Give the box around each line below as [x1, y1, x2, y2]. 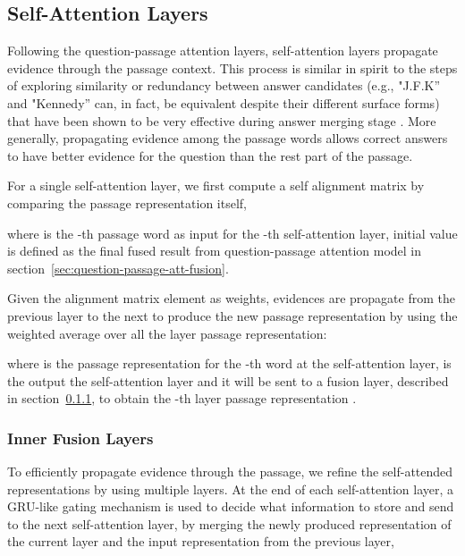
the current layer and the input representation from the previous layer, [7, 532, 394, 551]
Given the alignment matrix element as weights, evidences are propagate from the [7, 289, 455, 307]
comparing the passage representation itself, [7, 193, 247, 212]
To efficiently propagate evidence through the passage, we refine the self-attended [7, 462, 453, 481]
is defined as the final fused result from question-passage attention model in [7, 241, 422, 260]
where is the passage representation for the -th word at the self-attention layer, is [7, 354, 452, 373]
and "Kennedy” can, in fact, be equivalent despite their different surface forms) [7, 93, 440, 112]
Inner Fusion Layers [7, 426, 154, 449]
